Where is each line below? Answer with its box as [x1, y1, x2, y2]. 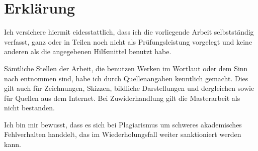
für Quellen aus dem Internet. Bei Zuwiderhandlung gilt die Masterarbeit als [4, 92, 240, 103]
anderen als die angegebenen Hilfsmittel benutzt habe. [4, 46, 171, 57]
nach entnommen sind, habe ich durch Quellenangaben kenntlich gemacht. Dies [4, 73, 248, 83]
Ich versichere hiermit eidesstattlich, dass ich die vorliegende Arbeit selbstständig [4, 27, 254, 37]
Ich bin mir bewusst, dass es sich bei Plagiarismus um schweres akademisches [4, 119, 242, 129]
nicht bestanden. [4, 102, 55, 113]
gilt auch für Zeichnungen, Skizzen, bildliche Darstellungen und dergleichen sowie [4, 83, 254, 93]
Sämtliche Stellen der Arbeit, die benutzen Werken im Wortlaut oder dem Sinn [4, 63, 248, 73]
